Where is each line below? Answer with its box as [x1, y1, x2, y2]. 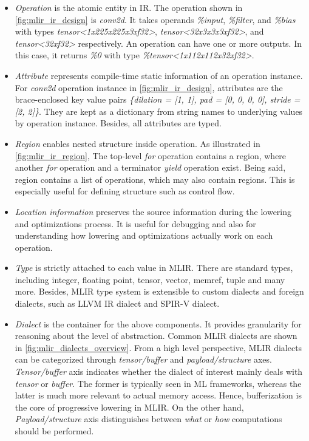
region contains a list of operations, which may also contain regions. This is [15, 173, 295, 185]
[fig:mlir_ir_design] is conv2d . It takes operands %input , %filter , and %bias [15, 13, 296, 26]
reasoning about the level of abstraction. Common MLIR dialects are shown [15, 329, 297, 342]
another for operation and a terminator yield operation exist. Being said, [15, 161, 286, 174]
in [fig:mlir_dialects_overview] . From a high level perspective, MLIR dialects [15, 341, 302, 354]
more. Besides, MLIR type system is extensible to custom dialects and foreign [15, 285, 304, 298]
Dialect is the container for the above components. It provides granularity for [15, 317, 302, 330]
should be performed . [15, 425, 94, 437]
